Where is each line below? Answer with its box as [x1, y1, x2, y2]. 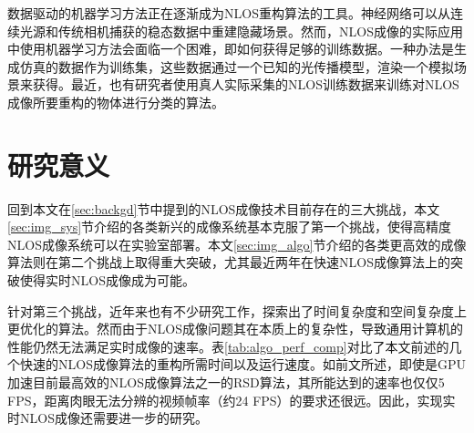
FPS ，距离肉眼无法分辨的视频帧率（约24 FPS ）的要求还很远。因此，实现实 [7, 390, 456, 409]
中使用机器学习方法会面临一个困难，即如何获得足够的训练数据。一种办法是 [7, 39, 454, 58]
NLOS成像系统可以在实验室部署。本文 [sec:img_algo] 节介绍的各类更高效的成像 [7, 234, 467, 253]
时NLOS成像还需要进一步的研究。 [7, 408, 208, 428]
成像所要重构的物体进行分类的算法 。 [7, 92, 224, 111]
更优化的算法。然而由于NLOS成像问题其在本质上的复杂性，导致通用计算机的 [7, 319, 463, 338]
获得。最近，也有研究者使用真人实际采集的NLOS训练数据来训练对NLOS [32, 75, 459, 94]
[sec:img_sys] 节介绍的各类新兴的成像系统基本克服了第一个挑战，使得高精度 [7, 217, 452, 236]
